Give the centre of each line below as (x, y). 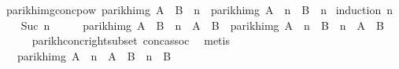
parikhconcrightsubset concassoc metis (131, 40)
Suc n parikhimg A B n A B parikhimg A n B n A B (203, 25)
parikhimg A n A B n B (94, 55)
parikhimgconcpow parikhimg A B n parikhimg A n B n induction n (199, 9)
